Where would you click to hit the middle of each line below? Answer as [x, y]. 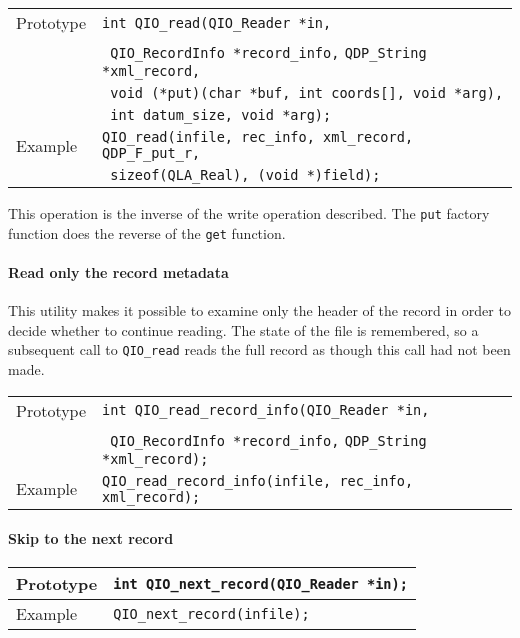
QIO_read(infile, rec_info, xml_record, [258, 137]
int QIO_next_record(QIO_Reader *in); [260, 583]
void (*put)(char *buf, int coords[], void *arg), [307, 93]
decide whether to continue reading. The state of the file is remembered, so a [243, 329]
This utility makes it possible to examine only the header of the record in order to [259, 310]
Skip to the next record [91, 538]
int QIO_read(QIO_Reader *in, [217, 22]
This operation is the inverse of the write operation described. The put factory [249, 213]
